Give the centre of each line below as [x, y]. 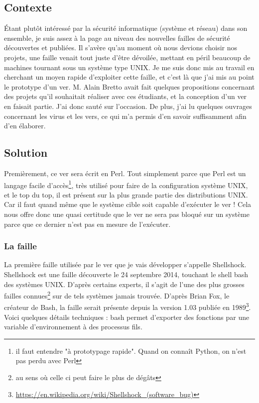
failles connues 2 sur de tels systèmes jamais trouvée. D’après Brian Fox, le [117, 295]
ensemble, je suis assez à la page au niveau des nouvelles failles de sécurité [117, 38]
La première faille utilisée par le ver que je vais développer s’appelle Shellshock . [125, 264]
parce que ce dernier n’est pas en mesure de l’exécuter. [87, 224]
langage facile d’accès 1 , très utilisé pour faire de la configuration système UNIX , [126, 184]
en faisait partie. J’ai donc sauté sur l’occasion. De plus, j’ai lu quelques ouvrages [128, 106]
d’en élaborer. [25, 126]
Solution [26, 152]
